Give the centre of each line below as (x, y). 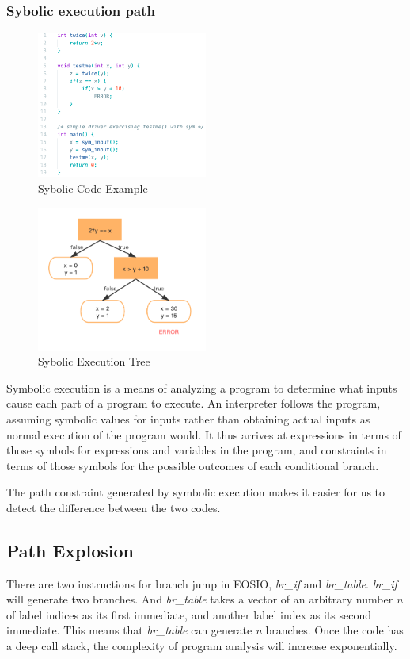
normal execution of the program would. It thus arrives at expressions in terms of (204, 434)
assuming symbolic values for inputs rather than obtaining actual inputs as (188, 418)
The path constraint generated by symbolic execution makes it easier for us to (196, 492)
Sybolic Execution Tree (94, 361)
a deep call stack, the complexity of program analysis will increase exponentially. (202, 646)
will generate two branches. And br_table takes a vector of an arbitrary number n (205, 599)
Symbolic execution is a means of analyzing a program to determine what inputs (202, 387)
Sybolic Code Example (93, 188)
